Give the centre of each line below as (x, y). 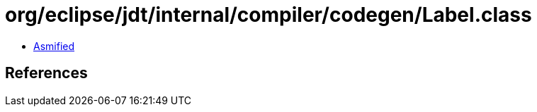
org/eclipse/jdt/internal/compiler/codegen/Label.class (268, 15)
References (46, 73)
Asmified (54, 46)
